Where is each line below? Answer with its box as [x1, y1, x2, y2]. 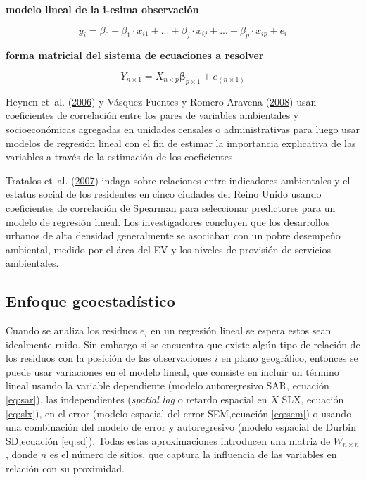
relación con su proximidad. [6, 461, 125, 476]
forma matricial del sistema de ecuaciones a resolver [6, 48, 264, 63]
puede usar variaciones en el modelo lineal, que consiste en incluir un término [6, 364, 339, 379]
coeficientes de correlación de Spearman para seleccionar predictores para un [6, 200, 336, 215]
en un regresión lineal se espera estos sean [151, 323, 332, 338]
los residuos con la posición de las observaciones [6, 350, 212, 365]
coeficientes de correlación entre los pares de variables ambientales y [6, 108, 299, 122]
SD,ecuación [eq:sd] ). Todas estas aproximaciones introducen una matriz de [6, 433, 331, 448]
